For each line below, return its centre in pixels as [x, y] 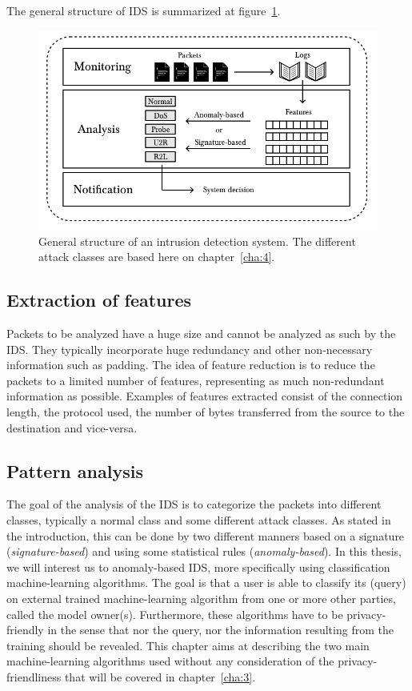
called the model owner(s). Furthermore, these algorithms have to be [175, 614]
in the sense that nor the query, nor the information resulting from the [220, 630]
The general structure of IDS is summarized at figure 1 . [144, 10]
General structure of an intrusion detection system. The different [197, 241]
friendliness [34, 676]
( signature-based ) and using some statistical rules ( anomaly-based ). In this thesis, [204, 551]
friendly [25, 630]
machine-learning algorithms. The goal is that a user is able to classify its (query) [206, 583]
